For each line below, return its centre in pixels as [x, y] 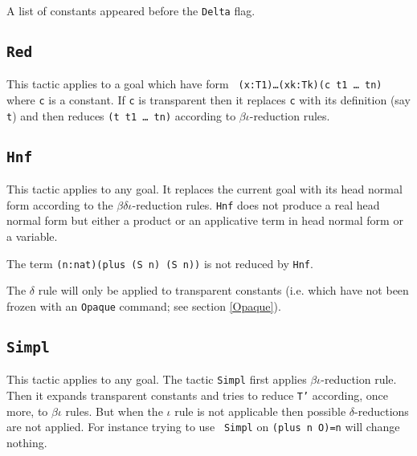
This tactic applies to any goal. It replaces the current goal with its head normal [204, 189]
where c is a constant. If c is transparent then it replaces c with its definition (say [208, 100]
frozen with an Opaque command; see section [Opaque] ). [144, 305]
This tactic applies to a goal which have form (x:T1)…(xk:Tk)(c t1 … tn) [194, 84]
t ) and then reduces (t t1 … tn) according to [121, 115]
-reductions [382, 411]
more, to [27, 411]
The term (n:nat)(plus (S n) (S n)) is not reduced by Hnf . [160, 263]
